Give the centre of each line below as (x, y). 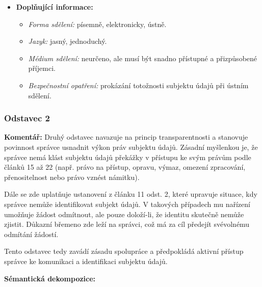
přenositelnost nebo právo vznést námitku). (72, 177)
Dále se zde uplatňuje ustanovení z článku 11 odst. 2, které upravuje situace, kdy (131, 194)
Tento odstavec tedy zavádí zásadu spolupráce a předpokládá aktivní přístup (124, 251)
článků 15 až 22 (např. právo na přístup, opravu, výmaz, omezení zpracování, (125, 167)
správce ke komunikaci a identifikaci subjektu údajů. (86, 261)
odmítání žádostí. (31, 234)
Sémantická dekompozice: (50, 278)
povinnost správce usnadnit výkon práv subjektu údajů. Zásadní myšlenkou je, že (131, 147)
